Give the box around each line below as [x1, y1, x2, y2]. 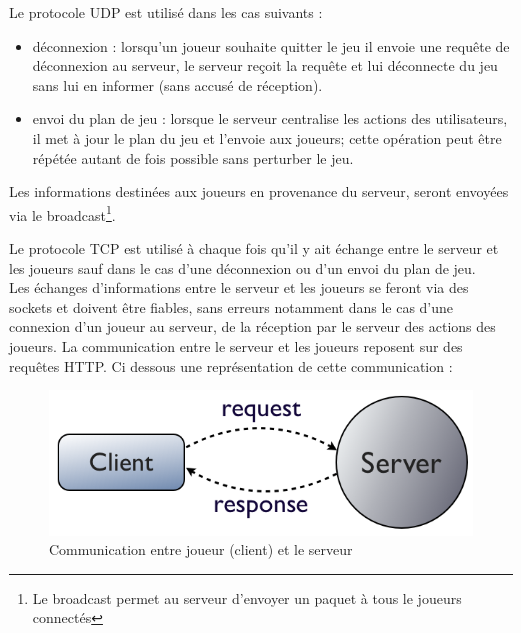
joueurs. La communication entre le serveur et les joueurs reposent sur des [9, 335, 463, 356]
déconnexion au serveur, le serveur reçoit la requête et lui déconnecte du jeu [32, 55, 498, 76]
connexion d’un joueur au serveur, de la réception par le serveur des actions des [9, 316, 496, 337]
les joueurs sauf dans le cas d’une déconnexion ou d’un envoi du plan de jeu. [9, 257, 476, 278]
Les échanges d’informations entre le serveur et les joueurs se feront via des [9, 277, 469, 298]
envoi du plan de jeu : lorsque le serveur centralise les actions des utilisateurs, [32, 108, 508, 129]
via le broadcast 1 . [9, 201, 116, 225]
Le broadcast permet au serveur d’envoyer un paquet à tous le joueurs [32, 587, 462, 608]
